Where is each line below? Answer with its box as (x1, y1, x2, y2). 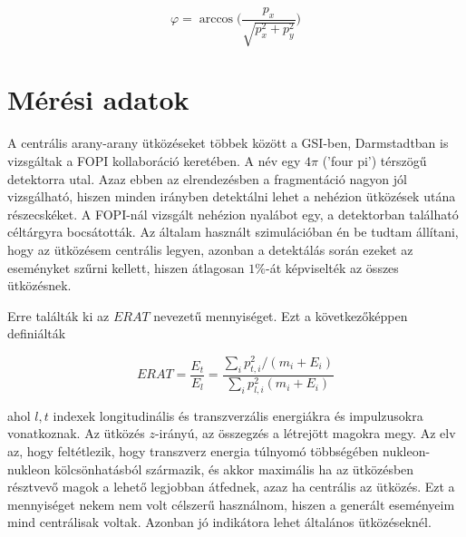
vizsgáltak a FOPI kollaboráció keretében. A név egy (7, 151, 301, 170)
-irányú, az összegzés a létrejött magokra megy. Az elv (154, 424, 456, 443)
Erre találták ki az (7, 306, 110, 325)
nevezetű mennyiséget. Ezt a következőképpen (153, 306, 408, 325)
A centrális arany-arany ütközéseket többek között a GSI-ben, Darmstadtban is (7, 133, 449, 152)
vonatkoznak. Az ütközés (7, 424, 145, 443)
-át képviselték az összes (265, 258, 399, 277)
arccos (199, 13, 234, 26)
